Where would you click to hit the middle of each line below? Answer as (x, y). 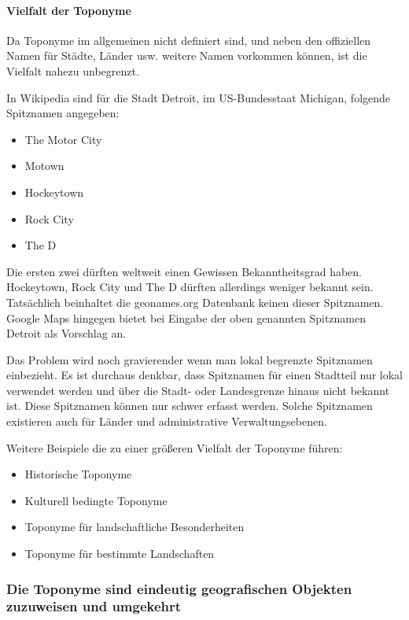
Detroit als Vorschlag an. (66, 333)
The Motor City (63, 139)
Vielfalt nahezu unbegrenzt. (73, 70)
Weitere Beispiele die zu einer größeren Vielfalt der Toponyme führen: (175, 447)
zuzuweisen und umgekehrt (94, 606)
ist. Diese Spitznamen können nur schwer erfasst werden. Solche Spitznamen (190, 406)
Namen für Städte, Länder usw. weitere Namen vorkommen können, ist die (187, 55)
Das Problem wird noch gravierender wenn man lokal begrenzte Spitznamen (190, 359)
